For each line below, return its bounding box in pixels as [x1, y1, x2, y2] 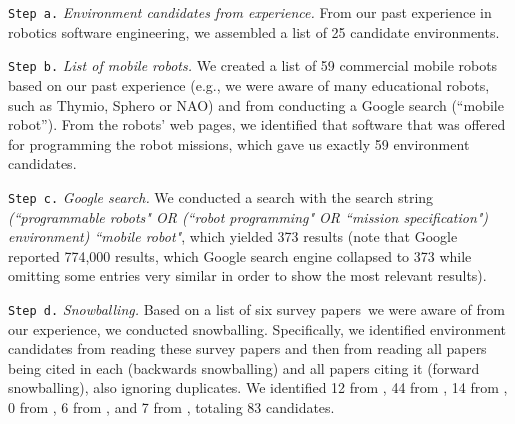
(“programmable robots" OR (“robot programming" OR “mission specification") [8, 206, 489, 227]
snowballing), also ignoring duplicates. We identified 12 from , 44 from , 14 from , [8, 377, 508, 398]
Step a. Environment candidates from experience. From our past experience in [8, 2, 492, 22]
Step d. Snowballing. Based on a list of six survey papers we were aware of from [8, 298, 505, 319]
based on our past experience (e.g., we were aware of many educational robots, [8, 74, 490, 95]
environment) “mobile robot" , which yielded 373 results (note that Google [8, 226, 458, 247]
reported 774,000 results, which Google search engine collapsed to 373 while [8, 245, 472, 266]
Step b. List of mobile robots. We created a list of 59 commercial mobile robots [8, 55, 498, 76]
